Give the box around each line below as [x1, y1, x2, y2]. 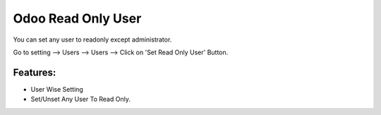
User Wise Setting [30, 85, 84, 93]
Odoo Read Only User [13, 11, 142, 26]
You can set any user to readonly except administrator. [13, 35, 172, 44]
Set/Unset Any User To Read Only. [30, 95, 131, 104]
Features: [13, 66, 56, 78]
